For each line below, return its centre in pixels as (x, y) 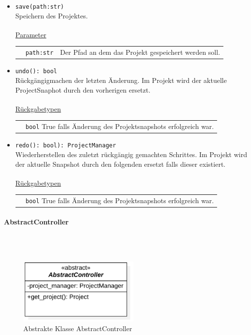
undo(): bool (36, 72)
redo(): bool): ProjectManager (66, 146)
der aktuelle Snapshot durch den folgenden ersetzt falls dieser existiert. (120, 164)
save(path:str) (40, 7)
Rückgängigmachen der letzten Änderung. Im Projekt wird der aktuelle (121, 80)
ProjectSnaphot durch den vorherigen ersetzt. (83, 89)
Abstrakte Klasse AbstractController (78, 328)
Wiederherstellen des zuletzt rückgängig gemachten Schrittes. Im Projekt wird (131, 154)
